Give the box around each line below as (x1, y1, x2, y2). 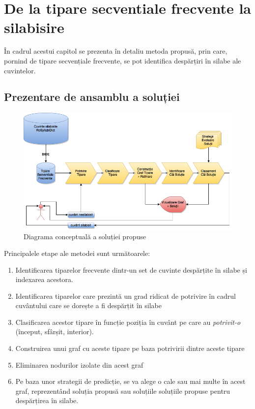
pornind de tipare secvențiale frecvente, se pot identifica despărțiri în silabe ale (4, 55, 241, 65)
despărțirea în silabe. (15, 395, 79, 406)
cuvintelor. (4, 65, 36, 75)
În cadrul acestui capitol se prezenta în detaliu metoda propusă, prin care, (4, 46, 227, 56)
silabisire (4, 17, 64, 37)
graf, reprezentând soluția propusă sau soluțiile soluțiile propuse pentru (15, 385, 230, 396)
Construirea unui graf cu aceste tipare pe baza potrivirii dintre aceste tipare (15, 343, 245, 353)
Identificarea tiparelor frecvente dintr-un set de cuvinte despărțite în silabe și (15, 264, 247, 275)
